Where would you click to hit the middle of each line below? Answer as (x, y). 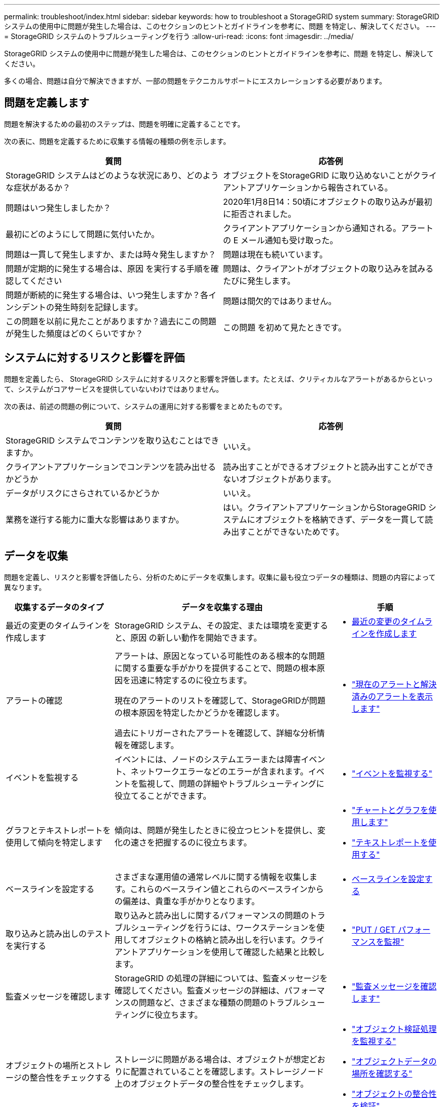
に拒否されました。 (260, 214)
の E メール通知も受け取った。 (281, 240)
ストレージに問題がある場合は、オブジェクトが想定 (212, 1059)
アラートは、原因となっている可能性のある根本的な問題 (220, 656)
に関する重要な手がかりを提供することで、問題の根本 (216, 668)
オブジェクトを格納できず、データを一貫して (340, 519)
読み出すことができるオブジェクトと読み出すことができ (328, 467)
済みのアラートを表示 (393, 696)
